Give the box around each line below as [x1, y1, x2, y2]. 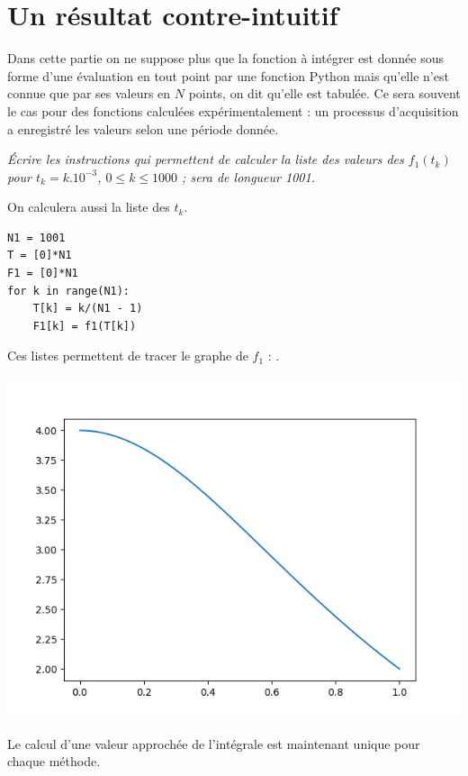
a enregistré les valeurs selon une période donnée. [7, 119, 279, 138]
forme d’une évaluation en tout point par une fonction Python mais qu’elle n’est [7, 66, 449, 85]
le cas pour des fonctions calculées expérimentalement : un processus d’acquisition [7, 101, 459, 120]
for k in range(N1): [7, 284, 130, 297]
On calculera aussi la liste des [7, 197, 170, 216]
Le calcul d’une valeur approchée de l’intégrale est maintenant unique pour [7, 734, 420, 753]
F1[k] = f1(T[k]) [32, 319, 137, 333]
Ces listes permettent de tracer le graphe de [7, 346, 248, 365]
